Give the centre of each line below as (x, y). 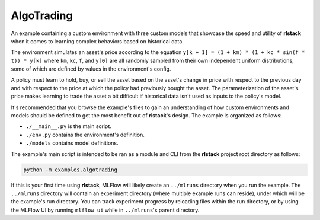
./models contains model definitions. (72, 143)
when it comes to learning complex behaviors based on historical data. (97, 41)
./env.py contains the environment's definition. (85, 135)
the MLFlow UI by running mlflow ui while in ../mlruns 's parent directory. (105, 210)
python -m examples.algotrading (71, 170)
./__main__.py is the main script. (69, 126)
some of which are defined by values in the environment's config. (91, 69)
